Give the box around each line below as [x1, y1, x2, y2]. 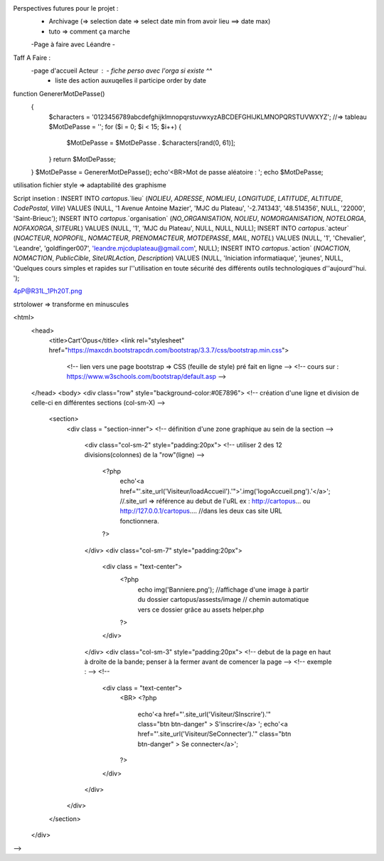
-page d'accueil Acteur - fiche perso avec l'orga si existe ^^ [31, 66, 213, 75]
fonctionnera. [119, 516, 159, 525]
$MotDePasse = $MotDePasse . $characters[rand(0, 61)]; [66, 139, 236, 147]
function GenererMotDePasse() [13, 89, 105, 98]
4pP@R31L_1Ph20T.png [13, 287, 82, 296]
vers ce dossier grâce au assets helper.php [137, 605, 265, 614]
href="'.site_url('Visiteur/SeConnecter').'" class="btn [137, 730, 292, 739]
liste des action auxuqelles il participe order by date [55, 76, 206, 85]
